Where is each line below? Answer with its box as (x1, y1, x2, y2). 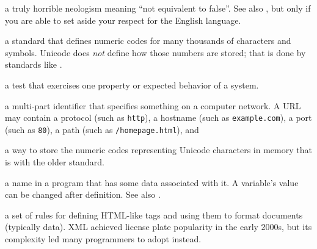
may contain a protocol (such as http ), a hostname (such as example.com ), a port (5, 111, 312, 124)
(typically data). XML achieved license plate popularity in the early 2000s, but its (5, 220, 312, 233)
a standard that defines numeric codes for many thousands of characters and (5, 34, 291, 47)
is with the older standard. (5, 156, 104, 168)
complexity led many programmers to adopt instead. (5, 233, 202, 245)
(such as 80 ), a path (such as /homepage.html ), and (5, 123, 199, 135)
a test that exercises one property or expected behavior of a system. (5, 78, 259, 91)
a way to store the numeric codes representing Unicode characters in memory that (5, 143, 312, 156)
